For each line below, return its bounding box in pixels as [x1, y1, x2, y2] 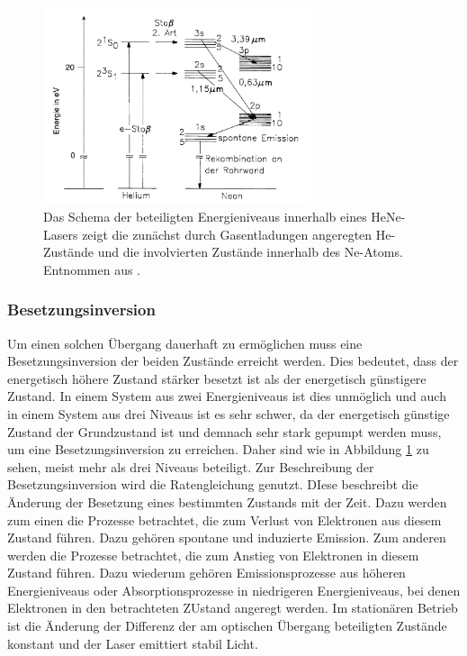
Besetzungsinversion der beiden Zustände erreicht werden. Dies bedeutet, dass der [7, 351, 459, 370]
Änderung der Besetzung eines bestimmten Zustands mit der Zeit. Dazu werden [7, 492, 447, 511]
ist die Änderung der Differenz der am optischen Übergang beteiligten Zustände [7, 616, 447, 635]
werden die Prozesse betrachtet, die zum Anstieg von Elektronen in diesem [7, 545, 419, 564]
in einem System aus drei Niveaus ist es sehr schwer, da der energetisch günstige [7, 404, 450, 423]
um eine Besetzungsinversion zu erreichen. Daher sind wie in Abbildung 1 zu [7, 440, 429, 459]
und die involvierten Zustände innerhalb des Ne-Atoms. [97, 242, 403, 261]
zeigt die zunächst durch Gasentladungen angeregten [82, 224, 373, 243]
